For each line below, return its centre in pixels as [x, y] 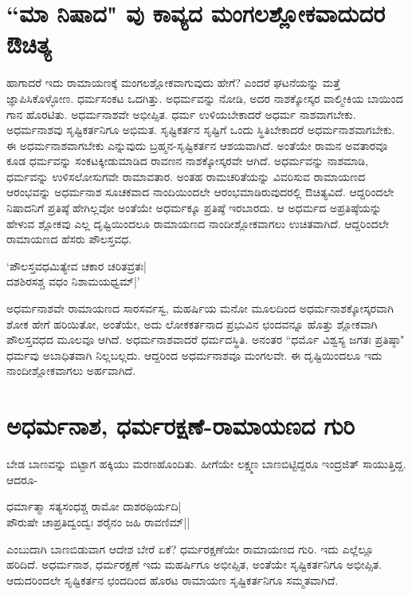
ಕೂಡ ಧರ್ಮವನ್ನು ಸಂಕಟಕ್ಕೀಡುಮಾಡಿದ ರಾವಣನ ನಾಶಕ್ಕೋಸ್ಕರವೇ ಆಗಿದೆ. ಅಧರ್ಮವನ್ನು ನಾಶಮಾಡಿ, [188, 161]
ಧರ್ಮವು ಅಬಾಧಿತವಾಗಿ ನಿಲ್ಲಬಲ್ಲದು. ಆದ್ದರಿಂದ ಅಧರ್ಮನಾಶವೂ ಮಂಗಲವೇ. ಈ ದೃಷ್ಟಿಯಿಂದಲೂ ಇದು [194, 355]
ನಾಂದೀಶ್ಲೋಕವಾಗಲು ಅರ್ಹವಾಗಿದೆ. [71, 370]
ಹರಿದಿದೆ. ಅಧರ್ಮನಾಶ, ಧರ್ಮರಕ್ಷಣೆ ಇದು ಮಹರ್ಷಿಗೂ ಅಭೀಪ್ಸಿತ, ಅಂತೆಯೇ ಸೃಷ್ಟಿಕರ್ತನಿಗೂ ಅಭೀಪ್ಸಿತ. [194, 564]
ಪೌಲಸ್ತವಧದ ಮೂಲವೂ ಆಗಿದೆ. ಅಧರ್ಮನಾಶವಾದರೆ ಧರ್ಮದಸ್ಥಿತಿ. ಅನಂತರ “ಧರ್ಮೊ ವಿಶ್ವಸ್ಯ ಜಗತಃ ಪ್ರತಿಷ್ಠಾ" [206, 339]
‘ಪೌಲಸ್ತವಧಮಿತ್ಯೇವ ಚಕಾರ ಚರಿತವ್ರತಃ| [77, 265]
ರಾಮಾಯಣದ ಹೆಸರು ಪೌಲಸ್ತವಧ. [69, 239]
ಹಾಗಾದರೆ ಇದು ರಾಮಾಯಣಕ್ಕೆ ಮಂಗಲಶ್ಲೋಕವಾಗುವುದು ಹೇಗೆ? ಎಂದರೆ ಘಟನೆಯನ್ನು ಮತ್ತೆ [173, 83]
